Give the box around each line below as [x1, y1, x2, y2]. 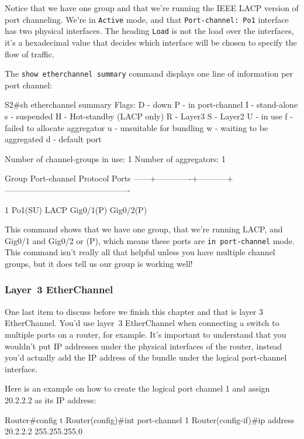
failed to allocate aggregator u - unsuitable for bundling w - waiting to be [5, 121, 268, 133]
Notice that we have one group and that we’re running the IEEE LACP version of [5, 2, 299, 13]
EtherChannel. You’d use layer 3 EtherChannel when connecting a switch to [5, 317, 279, 329]
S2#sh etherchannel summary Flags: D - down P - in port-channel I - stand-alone [5, 98, 298, 111]
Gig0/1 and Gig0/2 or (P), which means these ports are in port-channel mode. [5, 234, 295, 246]
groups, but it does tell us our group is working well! [5, 257, 193, 269]
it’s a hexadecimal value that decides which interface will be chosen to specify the [5, 36, 297, 48]
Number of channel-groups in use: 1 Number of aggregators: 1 [5, 152, 226, 164]
